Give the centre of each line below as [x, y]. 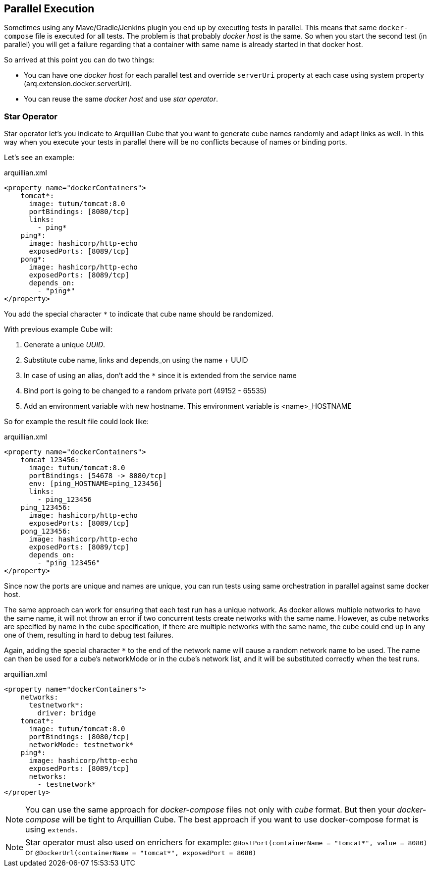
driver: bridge [67, 713]
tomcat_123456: [50, 460]
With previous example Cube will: [58, 329]
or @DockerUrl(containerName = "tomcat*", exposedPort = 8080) [141, 852]
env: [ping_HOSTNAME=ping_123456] [96, 484]
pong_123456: [46, 531]
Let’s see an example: [39, 158]
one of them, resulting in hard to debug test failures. [89, 635]
